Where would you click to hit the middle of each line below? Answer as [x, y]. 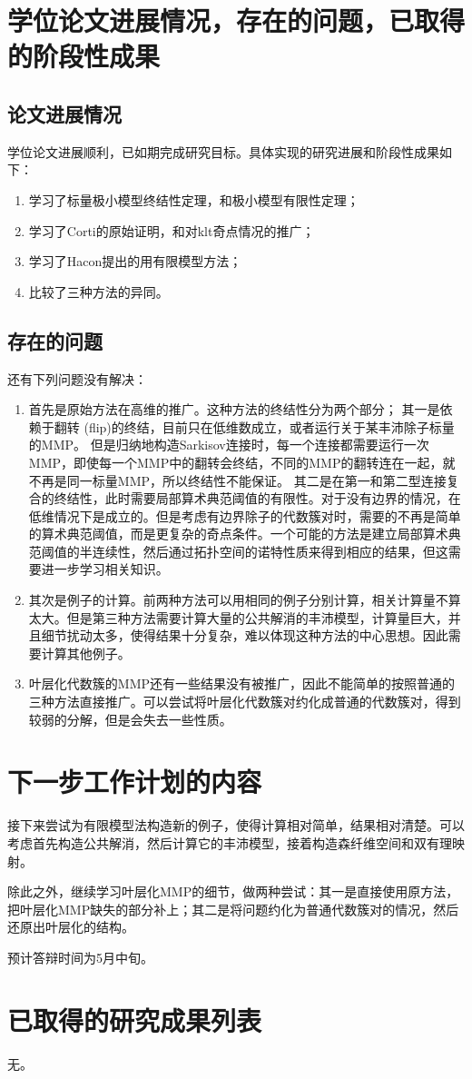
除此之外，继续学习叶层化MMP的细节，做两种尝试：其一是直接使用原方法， [233, 891]
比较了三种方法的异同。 [98, 291]
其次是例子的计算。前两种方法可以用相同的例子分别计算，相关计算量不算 [245, 600]
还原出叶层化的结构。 [71, 927]
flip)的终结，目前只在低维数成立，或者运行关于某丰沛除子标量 [271, 426]
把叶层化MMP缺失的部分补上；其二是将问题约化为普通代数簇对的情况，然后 [233, 909]
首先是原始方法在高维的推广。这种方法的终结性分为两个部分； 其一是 [234, 409]
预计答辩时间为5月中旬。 [80, 957]
